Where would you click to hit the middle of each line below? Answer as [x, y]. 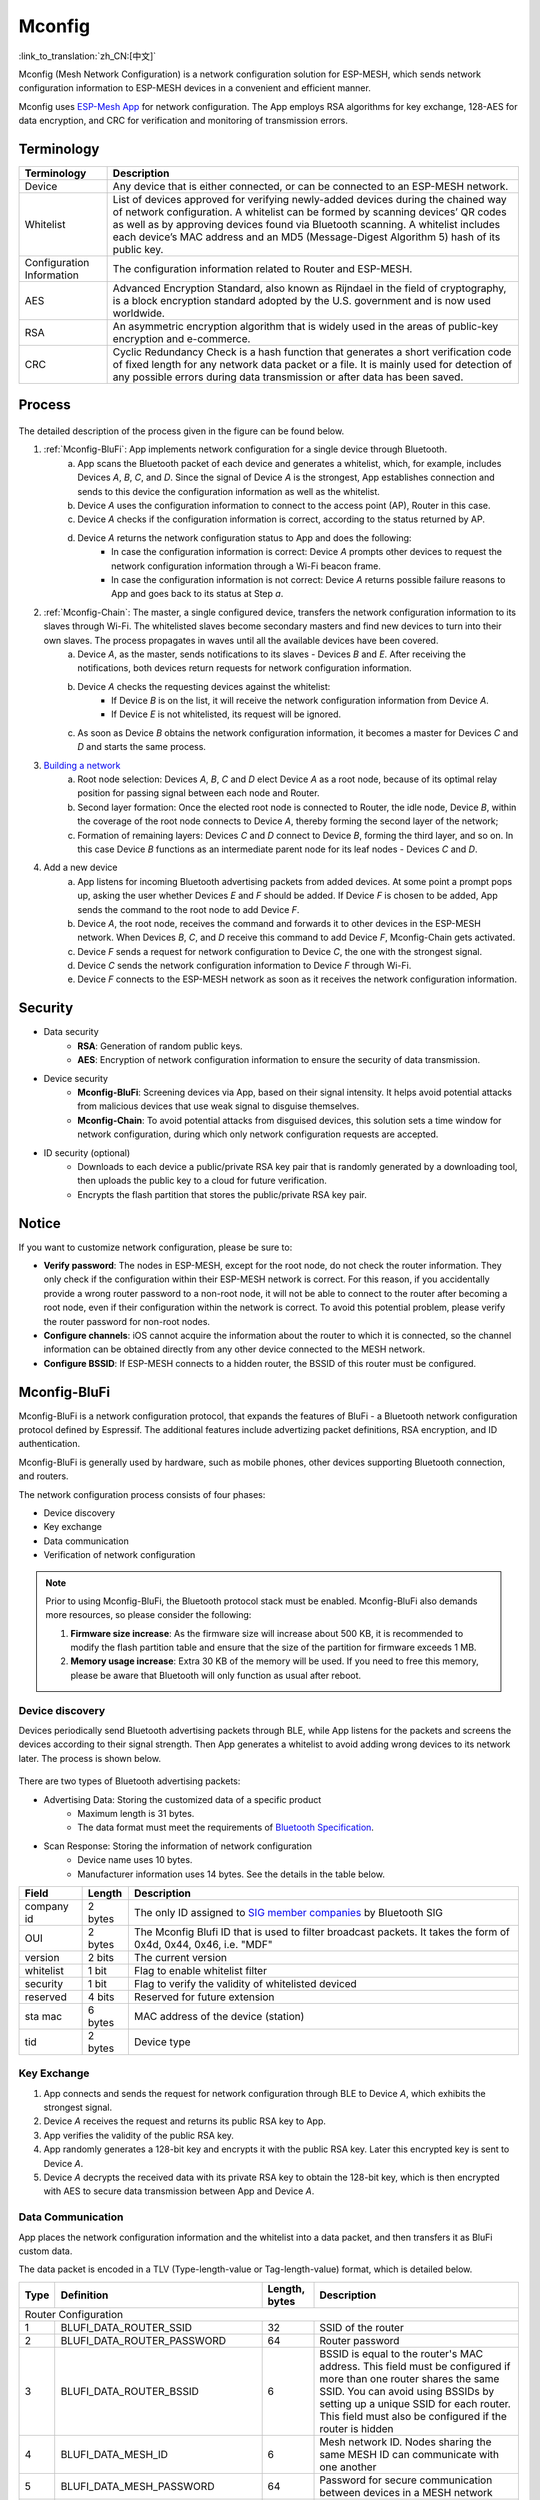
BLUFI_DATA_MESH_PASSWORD [137, 2486]
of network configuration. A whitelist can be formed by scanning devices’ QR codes [309, 212]
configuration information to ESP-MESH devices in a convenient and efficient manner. [195, 88]
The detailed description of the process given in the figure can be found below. [181, 431]
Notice [40, 1223]
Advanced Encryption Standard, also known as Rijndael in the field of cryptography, [309, 288]
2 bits [101, 1957]
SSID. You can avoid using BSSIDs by [407, 2391]
